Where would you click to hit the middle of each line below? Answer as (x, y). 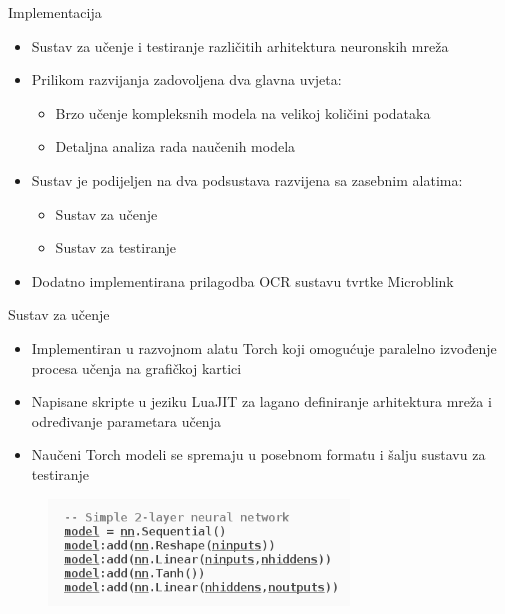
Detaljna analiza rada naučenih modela (175, 146)
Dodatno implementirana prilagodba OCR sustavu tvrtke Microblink (242, 280)
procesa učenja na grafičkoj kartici (136, 367)
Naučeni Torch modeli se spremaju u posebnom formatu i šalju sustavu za (258, 454)
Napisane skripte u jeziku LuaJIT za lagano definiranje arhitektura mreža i (261, 401)
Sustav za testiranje (115, 247)
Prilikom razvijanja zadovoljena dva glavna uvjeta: (186, 79)
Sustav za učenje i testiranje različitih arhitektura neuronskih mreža (240, 45)
